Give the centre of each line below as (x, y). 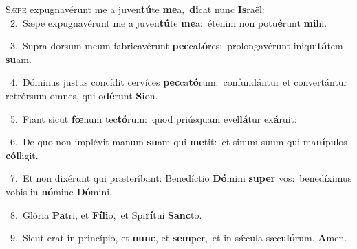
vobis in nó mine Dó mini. (59, 191)
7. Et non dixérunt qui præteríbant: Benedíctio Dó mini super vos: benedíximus (181, 178)
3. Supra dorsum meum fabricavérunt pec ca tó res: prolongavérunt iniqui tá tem (176, 46)
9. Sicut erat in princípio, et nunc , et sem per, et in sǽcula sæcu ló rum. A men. (178, 238)
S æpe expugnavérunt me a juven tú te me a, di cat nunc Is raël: (135, 9)
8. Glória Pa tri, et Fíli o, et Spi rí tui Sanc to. (106, 214)
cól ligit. (22, 155)
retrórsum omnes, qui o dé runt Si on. (82, 95)
